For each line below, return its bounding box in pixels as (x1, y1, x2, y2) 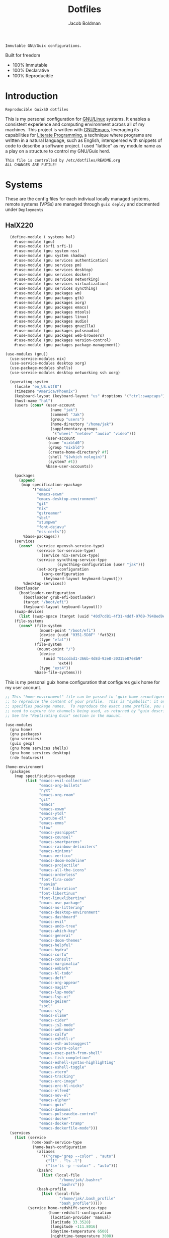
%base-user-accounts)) (45, 463, 94, 469)
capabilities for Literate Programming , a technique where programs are (5, 132, 152, 138)
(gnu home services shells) (10, 746, 69, 751)
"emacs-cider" (39, 1017, 69, 1023)
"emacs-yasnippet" (39, 830, 78, 835)
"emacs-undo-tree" (39, 924, 78, 929)
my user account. (5, 685, 42, 691)
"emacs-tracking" (39, 1074, 75, 1079)
